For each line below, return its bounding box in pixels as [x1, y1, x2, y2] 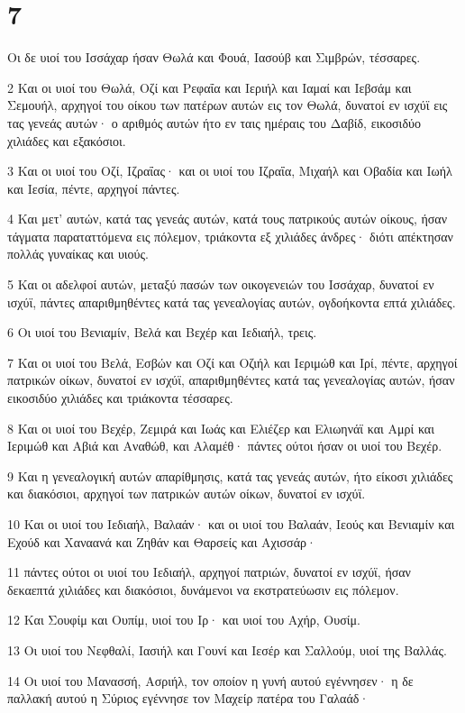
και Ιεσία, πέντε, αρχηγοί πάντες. [7, 178, 180, 197]
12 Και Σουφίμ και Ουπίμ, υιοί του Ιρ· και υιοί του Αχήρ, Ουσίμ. [7, 610, 360, 629]
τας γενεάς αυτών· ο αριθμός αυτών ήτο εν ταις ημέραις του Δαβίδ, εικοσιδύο [7, 113, 421, 132]
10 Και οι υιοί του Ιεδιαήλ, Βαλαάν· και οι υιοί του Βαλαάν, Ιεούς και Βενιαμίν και [7, 515, 455, 533]
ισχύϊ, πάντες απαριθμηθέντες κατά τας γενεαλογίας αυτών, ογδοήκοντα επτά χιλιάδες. [7, 292, 456, 311]
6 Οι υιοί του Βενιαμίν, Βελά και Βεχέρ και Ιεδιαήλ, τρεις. [7, 323, 317, 342]
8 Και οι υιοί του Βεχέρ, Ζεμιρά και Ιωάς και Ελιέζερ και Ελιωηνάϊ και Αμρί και [7, 418, 434, 437]
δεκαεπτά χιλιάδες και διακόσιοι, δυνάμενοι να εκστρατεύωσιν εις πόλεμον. [7, 580, 399, 599]
